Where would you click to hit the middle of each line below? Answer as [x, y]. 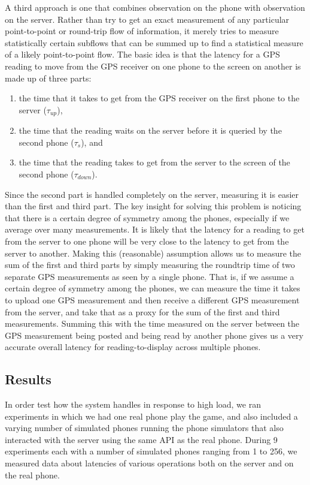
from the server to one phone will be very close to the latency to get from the [147, 241]
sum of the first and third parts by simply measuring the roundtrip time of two [150, 265]
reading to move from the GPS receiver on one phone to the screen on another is [153, 66]
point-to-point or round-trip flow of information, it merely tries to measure [142, 31]
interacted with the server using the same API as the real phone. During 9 [141, 439]
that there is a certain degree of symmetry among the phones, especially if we [147, 217]
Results [28, 379]
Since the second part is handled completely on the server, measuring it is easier [152, 194]
